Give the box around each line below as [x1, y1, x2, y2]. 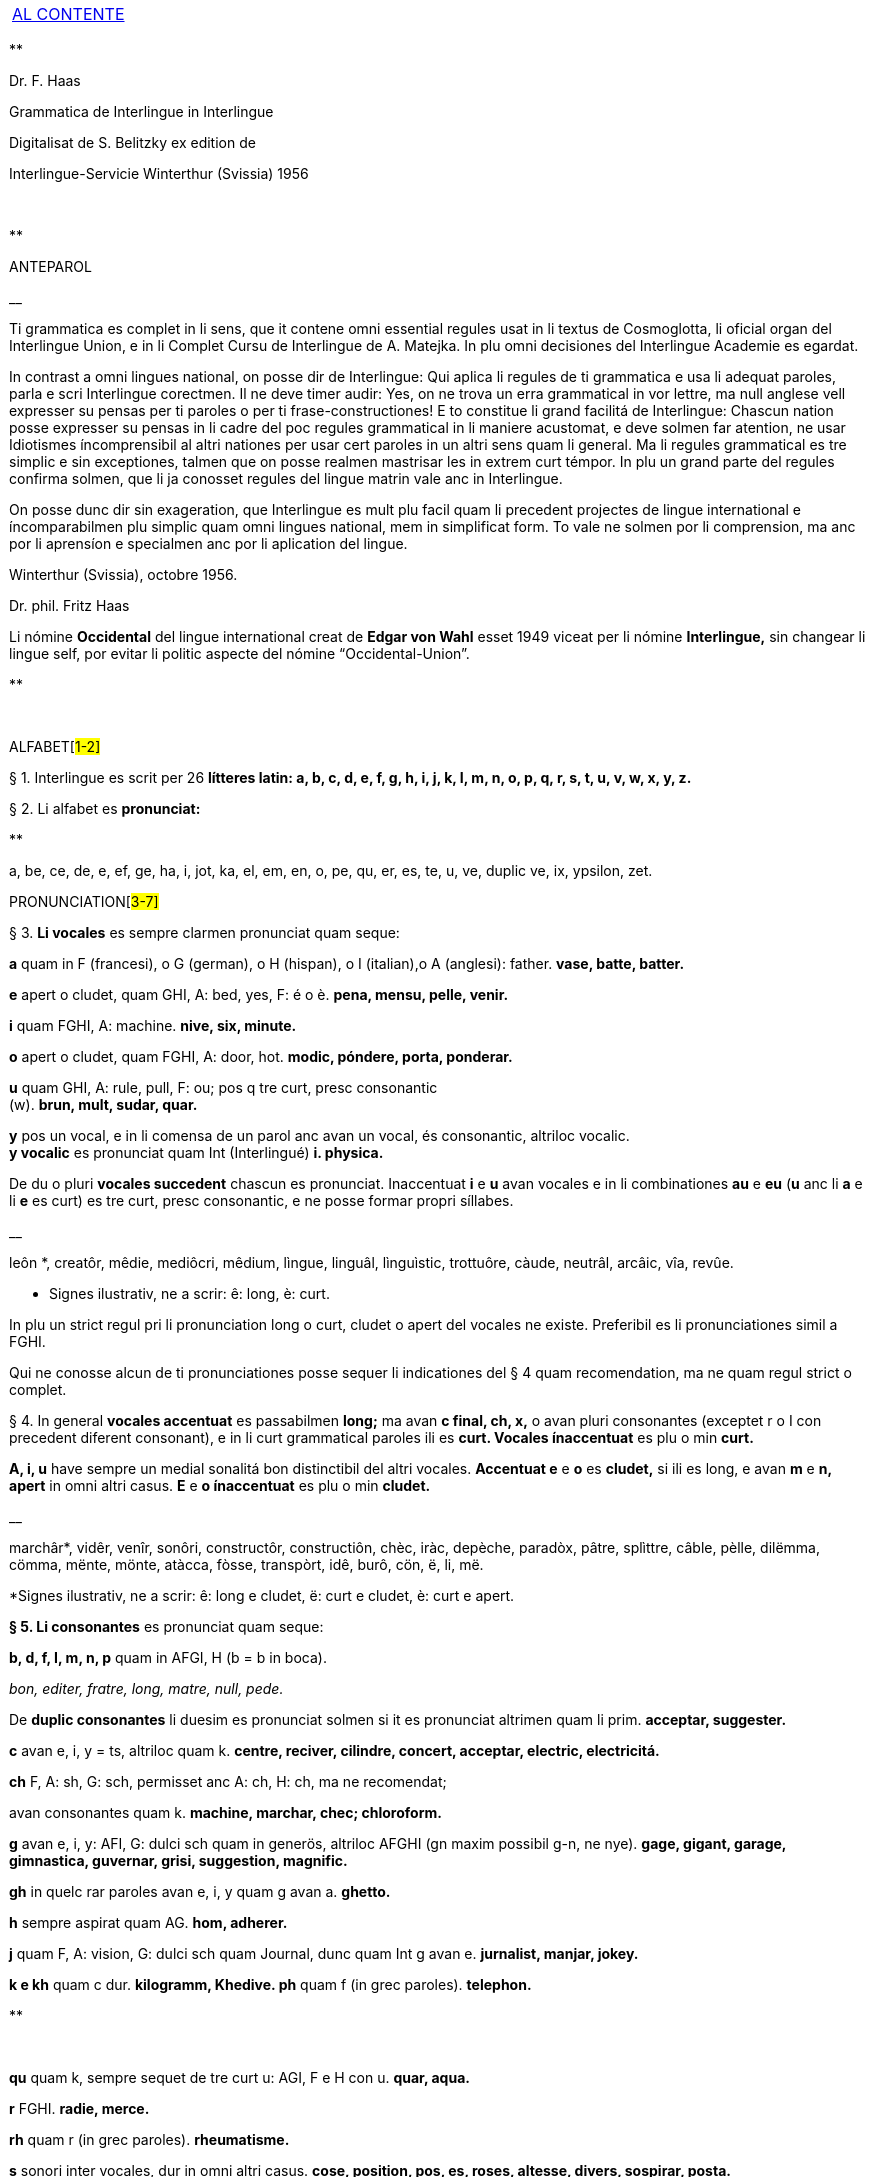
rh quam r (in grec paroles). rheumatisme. [9, 2131, 290, 2148]
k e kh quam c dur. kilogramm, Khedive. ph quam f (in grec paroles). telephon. [9, 1976, 532, 1993]
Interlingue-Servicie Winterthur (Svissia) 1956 [9, 165, 309, 182]
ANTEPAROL [9, 258, 92, 275]
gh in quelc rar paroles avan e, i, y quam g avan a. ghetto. [9, 1883, 391, 1900]
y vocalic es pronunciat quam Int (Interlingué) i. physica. [9, 1144, 384, 1161]
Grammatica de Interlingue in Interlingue [9, 103, 274, 120]
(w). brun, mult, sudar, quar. [9, 1096, 198, 1113]
